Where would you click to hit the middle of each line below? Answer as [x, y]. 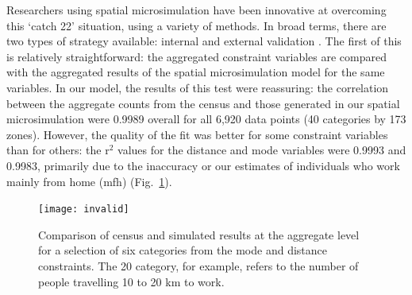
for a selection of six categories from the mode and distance [183, 250]
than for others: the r [58, 150]
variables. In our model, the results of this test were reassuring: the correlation [198, 87]
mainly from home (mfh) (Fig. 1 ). [89, 181]
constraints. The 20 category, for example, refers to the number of [198, 265]
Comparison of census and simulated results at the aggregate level [199, 234]
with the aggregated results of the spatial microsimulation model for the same [196, 72]
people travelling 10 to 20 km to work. [131, 281]
